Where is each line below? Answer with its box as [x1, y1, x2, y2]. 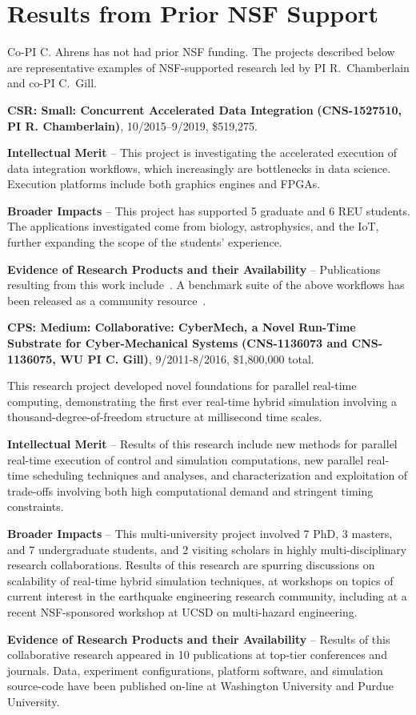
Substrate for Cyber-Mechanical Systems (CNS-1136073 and [7, 335, 348, 351]
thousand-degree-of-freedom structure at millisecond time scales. [7, 408, 322, 425]
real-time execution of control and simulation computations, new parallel [7, 451, 364, 468]
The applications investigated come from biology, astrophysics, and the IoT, [7, 218, 379, 235]
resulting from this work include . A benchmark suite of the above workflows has [7, 276, 405, 293]
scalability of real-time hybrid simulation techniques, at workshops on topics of [7, 572, 394, 588]
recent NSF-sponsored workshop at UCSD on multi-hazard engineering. [7, 603, 358, 620]
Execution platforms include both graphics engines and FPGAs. [7, 175, 321, 192]
